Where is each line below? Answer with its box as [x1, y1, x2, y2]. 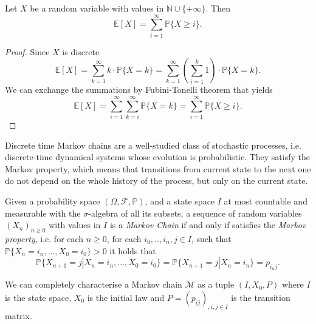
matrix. [5, 309, 32, 322]
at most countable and [224, 195, 307, 207]
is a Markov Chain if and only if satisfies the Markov [109, 218, 306, 231]
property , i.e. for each [5, 232, 84, 245]
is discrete [62, 45, 100, 58]
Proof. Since [5, 45, 50, 58]
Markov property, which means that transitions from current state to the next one [5, 162, 311, 175]
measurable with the [5, 206, 81, 219]
